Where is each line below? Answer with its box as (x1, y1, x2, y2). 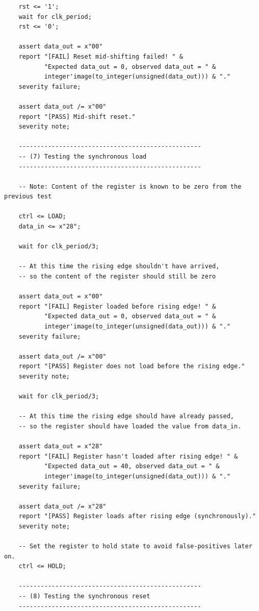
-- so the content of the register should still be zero (18, 273, 216, 281)
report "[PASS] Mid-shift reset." (18, 113, 136, 120)
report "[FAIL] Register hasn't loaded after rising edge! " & (18, 452, 238, 460)
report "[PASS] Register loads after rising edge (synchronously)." (18, 513, 256, 520)
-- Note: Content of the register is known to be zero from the (18, 183, 242, 190)
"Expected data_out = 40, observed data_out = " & (44, 463, 220, 470)
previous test (4, 193, 52, 200)
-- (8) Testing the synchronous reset (18, 593, 150, 600)
